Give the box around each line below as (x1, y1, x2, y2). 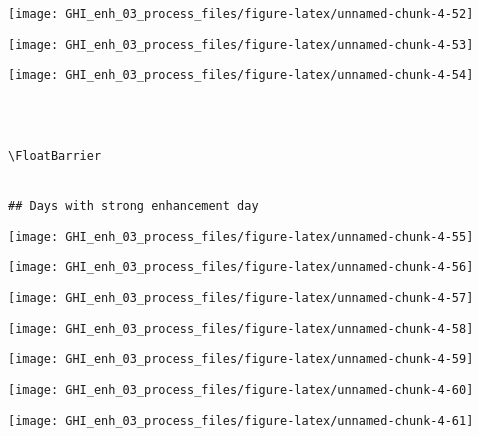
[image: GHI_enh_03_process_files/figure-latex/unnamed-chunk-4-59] (8, 352, 474, 367)
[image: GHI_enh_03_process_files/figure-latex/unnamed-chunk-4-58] (8, 321, 474, 336)
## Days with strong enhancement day (8, 198, 259, 213)
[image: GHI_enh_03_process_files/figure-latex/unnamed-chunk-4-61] (8, 413, 474, 428)
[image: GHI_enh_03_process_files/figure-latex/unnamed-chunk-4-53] (8, 37, 474, 52)
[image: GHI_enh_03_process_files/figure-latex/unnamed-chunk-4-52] (8, 7, 474, 21)
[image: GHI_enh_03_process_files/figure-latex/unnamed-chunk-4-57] (8, 290, 474, 305)
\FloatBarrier (8, 148, 102, 163)
